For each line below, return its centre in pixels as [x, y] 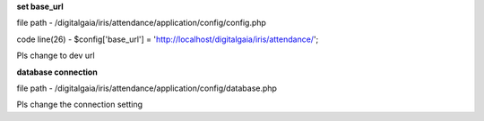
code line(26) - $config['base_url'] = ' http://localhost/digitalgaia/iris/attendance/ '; [168, 39]
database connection [57, 72]
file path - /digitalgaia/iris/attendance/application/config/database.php [147, 88]
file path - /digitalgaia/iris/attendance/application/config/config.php [141, 23]
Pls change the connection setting [80, 105]
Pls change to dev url [56, 56]
